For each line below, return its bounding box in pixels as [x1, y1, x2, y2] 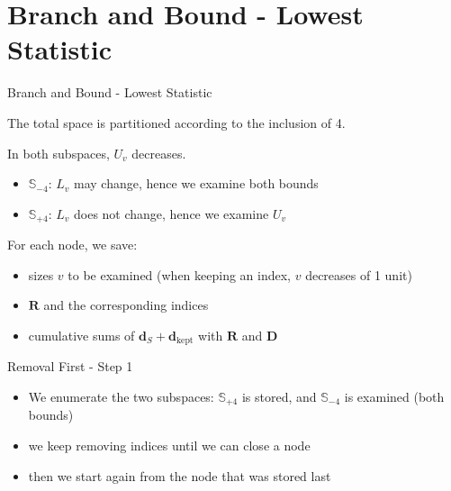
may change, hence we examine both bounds [73, 174, 319, 193]
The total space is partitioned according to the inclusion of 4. [7, 113, 346, 132]
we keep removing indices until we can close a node [28, 436, 311, 455]
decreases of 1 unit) [305, 265, 412, 284]
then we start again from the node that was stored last [28, 466, 331, 485]
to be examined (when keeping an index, [68, 265, 292, 284]
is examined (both [344, 386, 445, 405]
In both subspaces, [7, 143, 110, 162]
